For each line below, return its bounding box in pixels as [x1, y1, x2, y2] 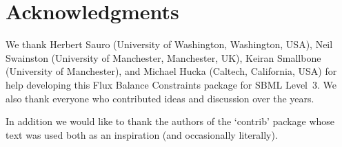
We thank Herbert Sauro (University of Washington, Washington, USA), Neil [6, 37, 333, 52]
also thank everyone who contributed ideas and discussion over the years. [6, 91, 314, 105]
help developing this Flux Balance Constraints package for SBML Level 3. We [6, 77, 337, 91]
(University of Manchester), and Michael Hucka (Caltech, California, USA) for [6, 64, 337, 78]
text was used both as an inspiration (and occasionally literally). [6, 127, 278, 142]
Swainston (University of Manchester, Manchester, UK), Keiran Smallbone [6, 50, 321, 65]
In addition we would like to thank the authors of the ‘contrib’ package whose [6, 114, 335, 128]
